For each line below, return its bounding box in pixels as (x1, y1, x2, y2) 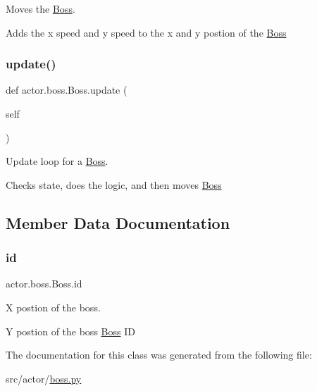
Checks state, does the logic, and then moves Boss (6, 177, 222, 192)
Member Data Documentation (6, 211, 230, 233)
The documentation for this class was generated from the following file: (6, 347, 312, 362)
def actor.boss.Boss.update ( (6, 82, 128, 97)
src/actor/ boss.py (6, 371, 82, 385)
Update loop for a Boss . (6, 154, 108, 168)
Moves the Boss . (6, 1, 75, 15)
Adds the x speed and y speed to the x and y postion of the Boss (6, 25, 287, 39)
